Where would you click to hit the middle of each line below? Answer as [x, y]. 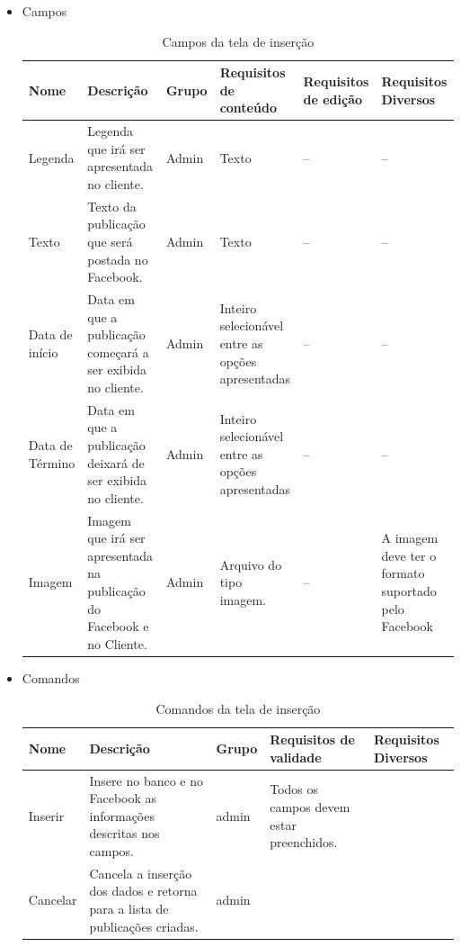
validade [296, 757]
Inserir [46, 815]
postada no [118, 259]
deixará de [116, 462]
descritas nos [124, 833]
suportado [409, 591]
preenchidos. [304, 842]
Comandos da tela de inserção [238, 708]
